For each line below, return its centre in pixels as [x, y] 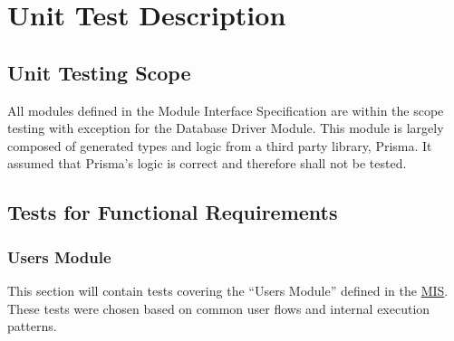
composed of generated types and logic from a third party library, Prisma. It [220, 145]
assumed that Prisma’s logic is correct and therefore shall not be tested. [207, 163]
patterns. [32, 326]
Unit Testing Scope [99, 72]
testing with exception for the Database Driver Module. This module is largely [226, 128]
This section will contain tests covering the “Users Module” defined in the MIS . [228, 290]
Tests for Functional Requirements [173, 212]
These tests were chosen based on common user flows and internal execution [219, 308]
